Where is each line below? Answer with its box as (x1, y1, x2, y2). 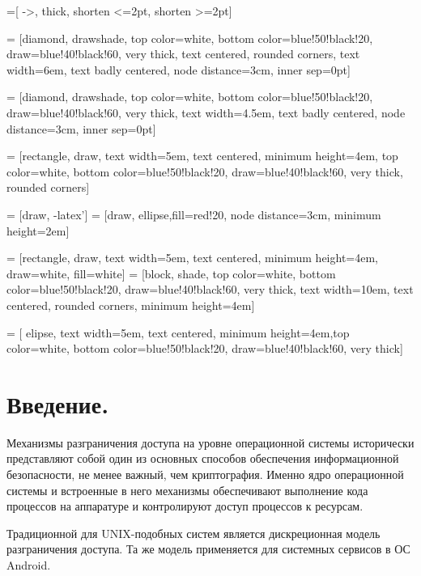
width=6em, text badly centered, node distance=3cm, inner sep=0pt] (6, 61, 351, 78)
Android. (6, 556, 51, 573)
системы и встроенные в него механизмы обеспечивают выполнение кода (6, 481, 368, 498)
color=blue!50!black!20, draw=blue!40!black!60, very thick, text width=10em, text (6, 281, 414, 298)
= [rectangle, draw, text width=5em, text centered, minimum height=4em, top (6, 147, 398, 164)
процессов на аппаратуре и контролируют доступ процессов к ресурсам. (6, 498, 364, 515)
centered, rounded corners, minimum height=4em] (6, 296, 255, 313)
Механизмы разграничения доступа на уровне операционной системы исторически (6, 434, 415, 451)
